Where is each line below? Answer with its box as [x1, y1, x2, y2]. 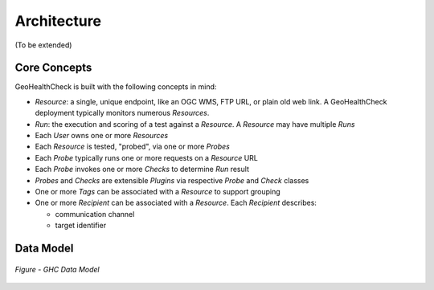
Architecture [14, 12, 102, 30]
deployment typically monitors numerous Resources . [35, 108, 210, 118]
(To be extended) [14, 40, 72, 50]
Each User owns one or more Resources [35, 131, 169, 141]
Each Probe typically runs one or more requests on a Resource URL [35, 153, 259, 162]
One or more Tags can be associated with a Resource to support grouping [35, 186, 280, 196]
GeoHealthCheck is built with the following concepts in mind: [14, 82, 217, 92]
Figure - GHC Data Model [14, 264, 100, 274]
